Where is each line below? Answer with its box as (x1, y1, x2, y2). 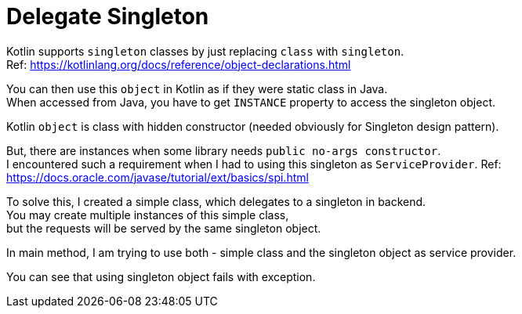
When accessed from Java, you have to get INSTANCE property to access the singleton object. (6, 95, 495, 109)
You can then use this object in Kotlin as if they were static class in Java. (6, 81, 388, 96)
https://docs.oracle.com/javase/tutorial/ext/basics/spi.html (6, 170, 309, 184)
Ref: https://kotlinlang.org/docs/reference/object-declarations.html (6, 57, 351, 71)
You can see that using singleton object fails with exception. (6, 269, 316, 283)
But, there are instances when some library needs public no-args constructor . (6, 143, 441, 157)
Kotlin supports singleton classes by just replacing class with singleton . (6, 44, 404, 58)
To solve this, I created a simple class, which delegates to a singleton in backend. (6, 194, 426, 208)
